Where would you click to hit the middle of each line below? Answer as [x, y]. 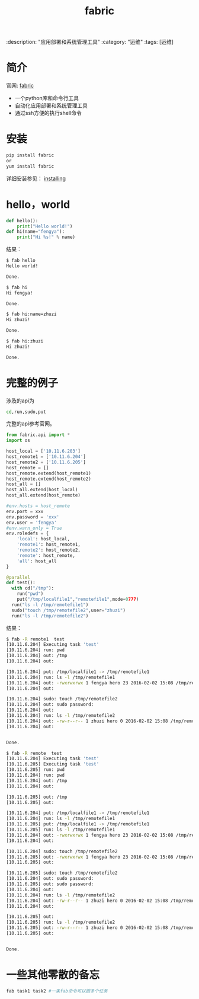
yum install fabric [30, 166]
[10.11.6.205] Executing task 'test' [53, 764]
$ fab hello [21, 261]
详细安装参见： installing [36, 178]
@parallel [18, 577]
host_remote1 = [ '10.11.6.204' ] [46, 457]
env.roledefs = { [28, 534]
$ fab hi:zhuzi [25, 341]
